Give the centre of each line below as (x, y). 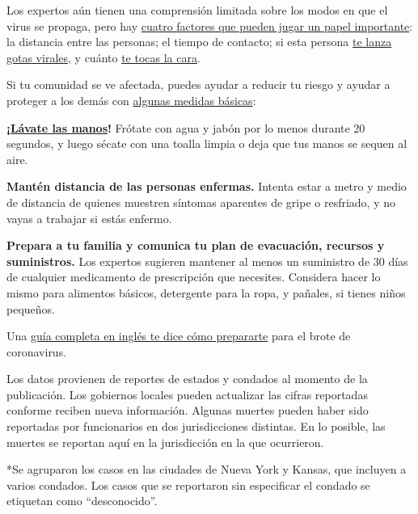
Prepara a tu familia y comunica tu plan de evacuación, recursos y (196, 245)
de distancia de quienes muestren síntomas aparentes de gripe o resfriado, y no (201, 202)
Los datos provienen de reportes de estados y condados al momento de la (187, 379)
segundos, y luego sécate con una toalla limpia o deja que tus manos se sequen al (207, 143)
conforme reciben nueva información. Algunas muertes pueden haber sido (188, 410)
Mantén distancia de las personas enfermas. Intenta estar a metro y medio (207, 186)
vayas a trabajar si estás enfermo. (89, 218)
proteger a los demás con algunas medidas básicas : (131, 100)
